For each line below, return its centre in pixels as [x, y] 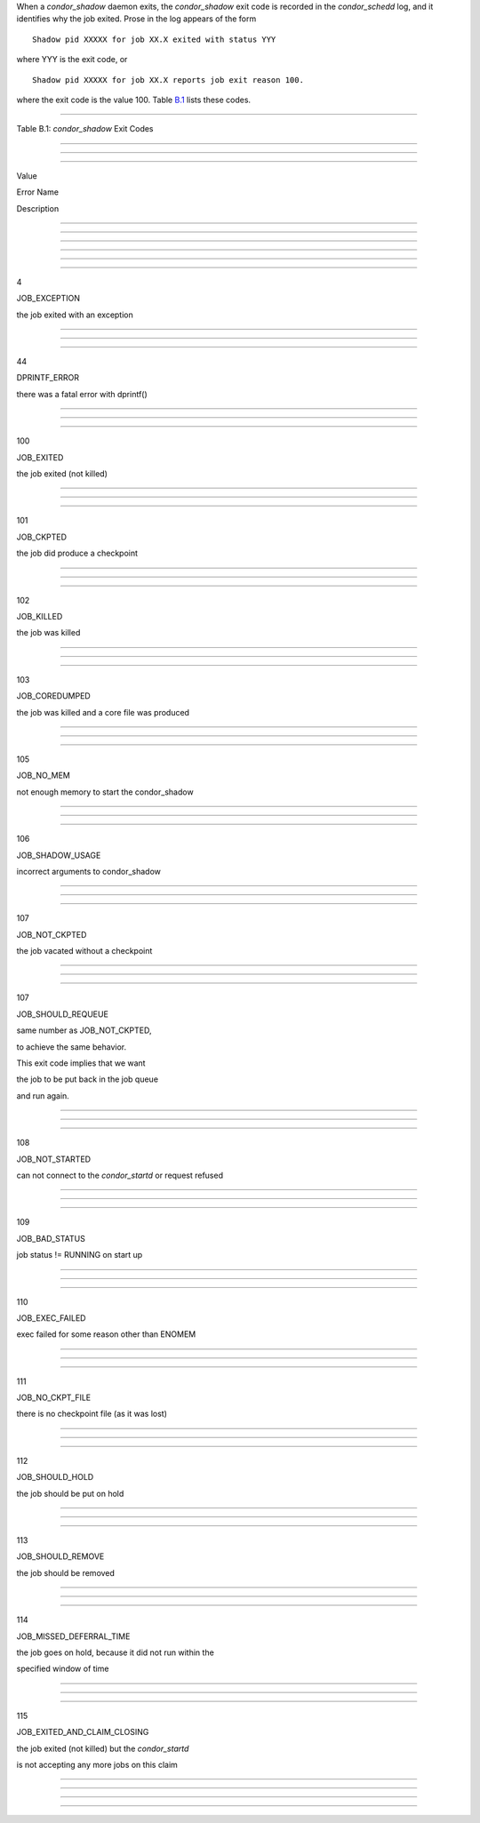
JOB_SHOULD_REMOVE [60, 1556]
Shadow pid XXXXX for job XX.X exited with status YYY [154, 39]
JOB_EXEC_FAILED [51, 1318]
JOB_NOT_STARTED [54, 1159]
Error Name [38, 192]
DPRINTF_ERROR [48, 378]
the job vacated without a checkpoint [84, 951]
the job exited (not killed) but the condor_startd [103, 1748]
